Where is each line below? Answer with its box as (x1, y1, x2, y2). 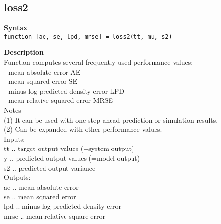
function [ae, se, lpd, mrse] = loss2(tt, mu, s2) (4, 33, 172, 40)
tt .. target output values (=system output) (4, 143, 134, 153)
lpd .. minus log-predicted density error (4, 200, 121, 211)
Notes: (4, 105, 23, 115)
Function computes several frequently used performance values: (4, 57, 193, 67)
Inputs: (4, 133, 25, 144)
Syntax (4, 23, 28, 33)
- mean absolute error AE (4, 66, 81, 76)
